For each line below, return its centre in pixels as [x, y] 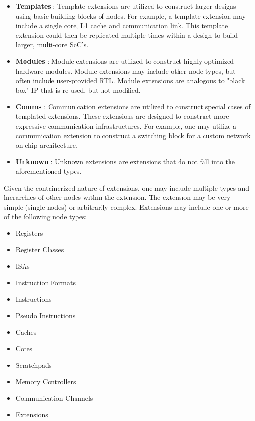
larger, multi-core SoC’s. [52, 44]
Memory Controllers [46, 381]
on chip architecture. [46, 145]
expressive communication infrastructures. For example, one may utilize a [126, 126]
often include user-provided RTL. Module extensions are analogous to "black [130, 80]
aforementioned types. [49, 171]
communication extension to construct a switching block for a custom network [133, 135]
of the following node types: [46, 216]
